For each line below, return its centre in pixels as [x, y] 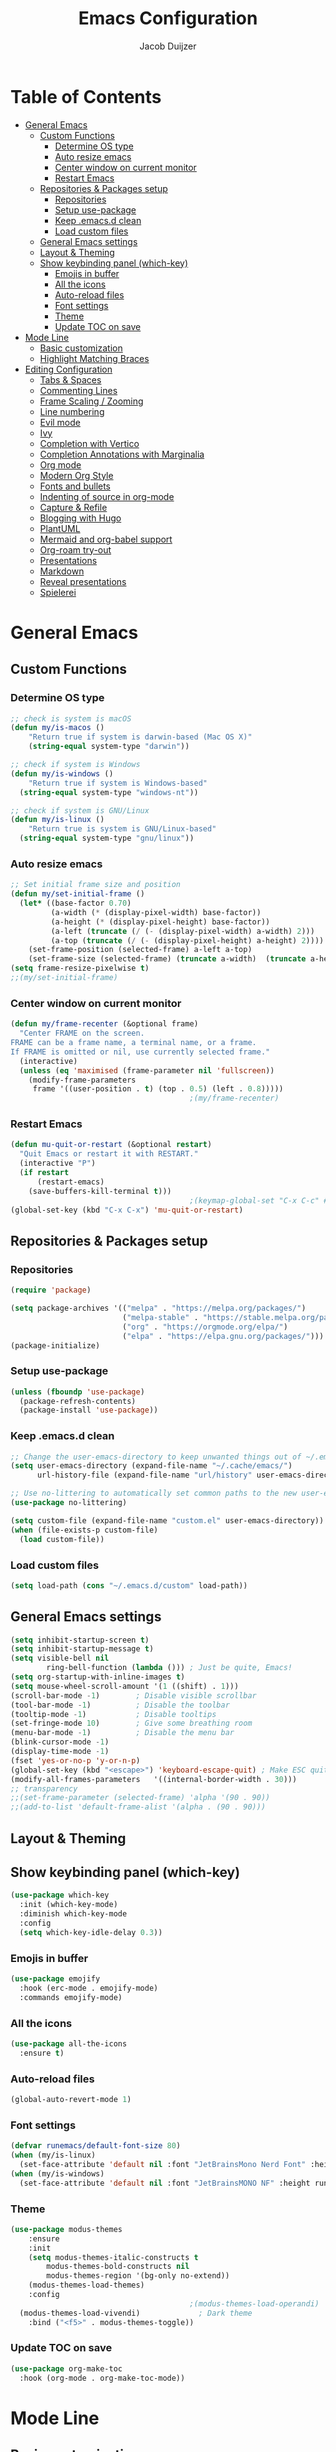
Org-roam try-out [75, 549]
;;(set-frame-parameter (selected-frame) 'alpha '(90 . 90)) [140, 1798]
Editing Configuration [68, 369]
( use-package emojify [55, 1979]
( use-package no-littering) [69, 1503]
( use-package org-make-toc [66, 2368]
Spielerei [58, 592]
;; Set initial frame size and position [96, 885]
